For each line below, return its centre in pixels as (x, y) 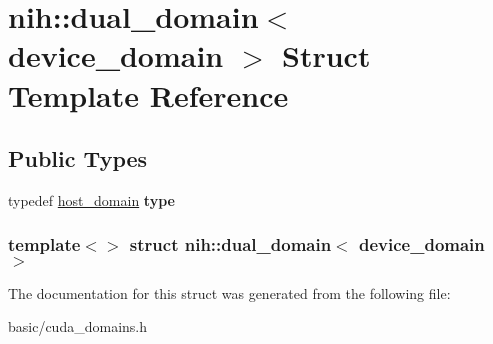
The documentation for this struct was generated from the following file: (229, 292)
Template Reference (148, 94)
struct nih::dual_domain (230, 244)
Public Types (78, 158)
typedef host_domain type (91, 199)
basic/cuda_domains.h (78, 326)
